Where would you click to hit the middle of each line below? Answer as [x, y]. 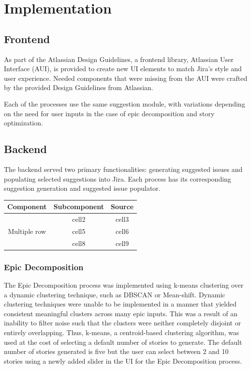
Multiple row [27, 231]
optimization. [23, 123]
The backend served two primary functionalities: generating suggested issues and [123, 169]
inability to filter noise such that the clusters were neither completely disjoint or [123, 323]
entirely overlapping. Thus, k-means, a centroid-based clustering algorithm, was [122, 332]
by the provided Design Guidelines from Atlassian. [79, 87]
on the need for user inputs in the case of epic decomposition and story [109, 113]
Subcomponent [79, 207]
